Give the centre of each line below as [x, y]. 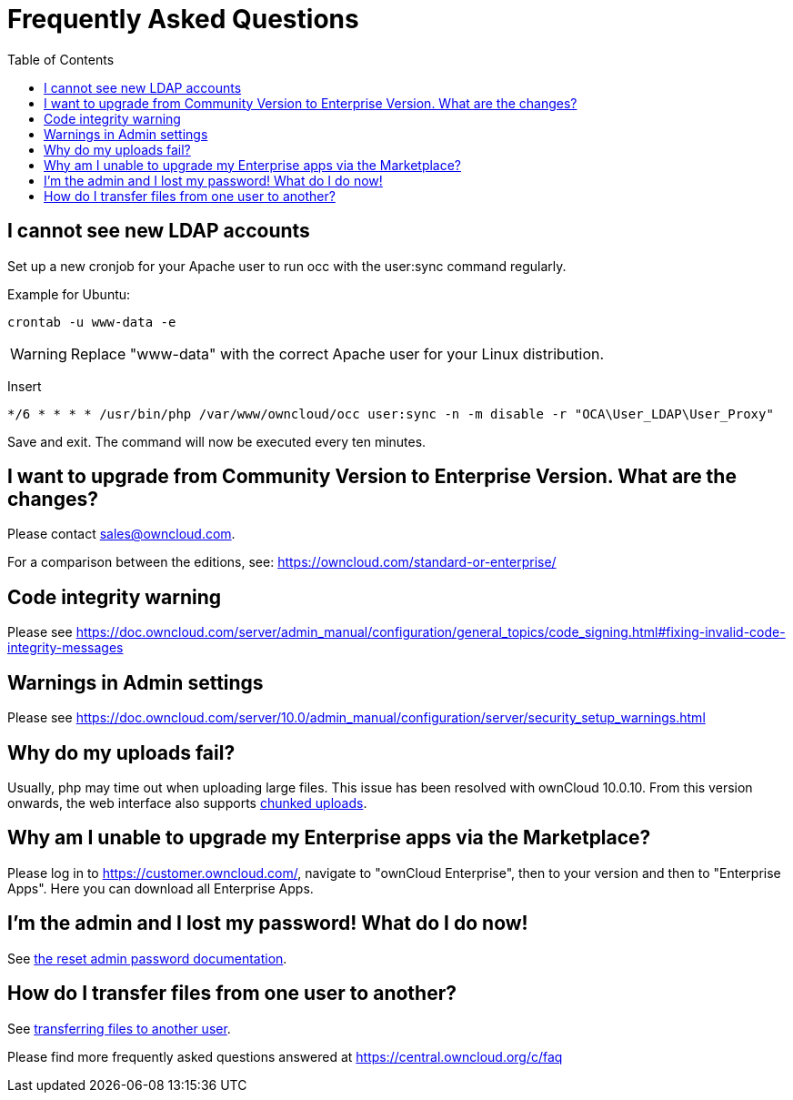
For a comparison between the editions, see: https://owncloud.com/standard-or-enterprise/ [282, 562]
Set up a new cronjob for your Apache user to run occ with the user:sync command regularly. [287, 266]
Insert [25, 386]
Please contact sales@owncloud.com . [121, 534]
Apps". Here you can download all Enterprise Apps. [161, 888]
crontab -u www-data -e [92, 322]
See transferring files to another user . [119, 1028]
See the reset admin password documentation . [147, 958]
